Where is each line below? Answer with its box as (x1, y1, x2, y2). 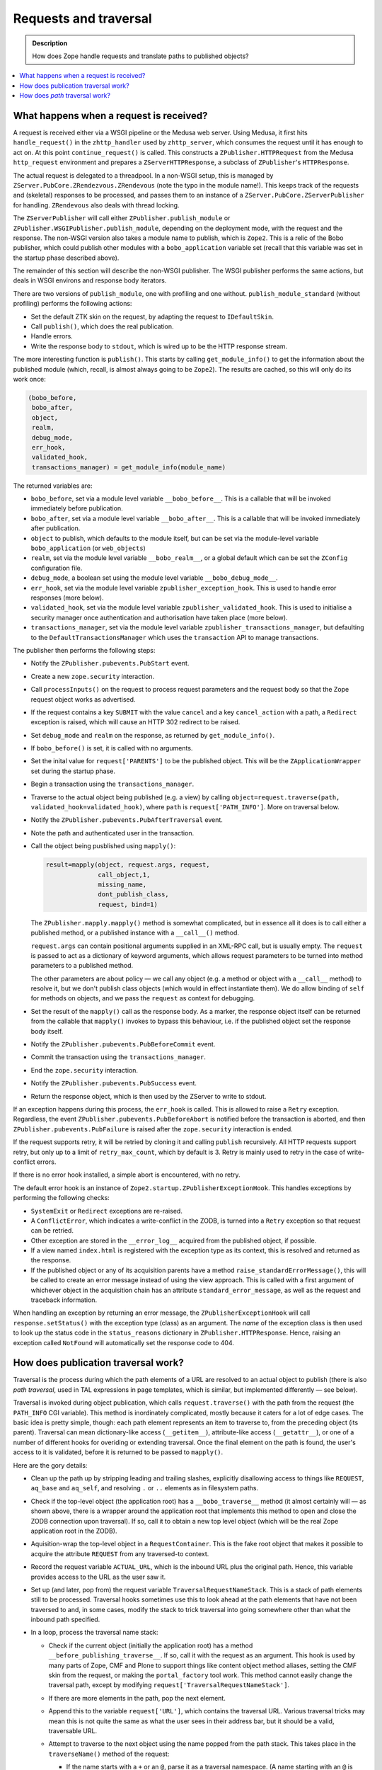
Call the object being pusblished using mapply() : (30, 842, 176, 850)
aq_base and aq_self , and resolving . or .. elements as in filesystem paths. (30, 1484, 258, 1492)
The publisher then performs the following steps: (13, 646, 156, 654)
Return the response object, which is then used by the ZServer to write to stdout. (30, 1092, 267, 1100)
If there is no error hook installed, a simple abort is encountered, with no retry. (13, 1170, 241, 1179)
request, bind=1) (98, 900, 158, 908)
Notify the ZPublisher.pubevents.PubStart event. (30, 659, 190, 668)
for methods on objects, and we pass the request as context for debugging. (30, 994, 255, 1003)
